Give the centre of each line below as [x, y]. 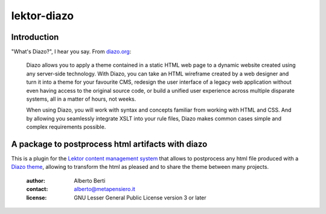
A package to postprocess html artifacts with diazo [109, 144]
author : [36, 180]
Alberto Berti [90, 180]
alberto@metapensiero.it [105, 189]
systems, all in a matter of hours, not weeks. [81, 99]
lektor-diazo [43, 16]
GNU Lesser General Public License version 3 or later [140, 197]
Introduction [35, 37]
